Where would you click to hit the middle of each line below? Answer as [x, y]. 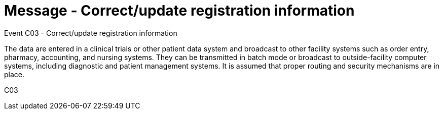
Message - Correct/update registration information [179, 11]
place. [14, 74]
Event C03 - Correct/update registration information [91, 33]
